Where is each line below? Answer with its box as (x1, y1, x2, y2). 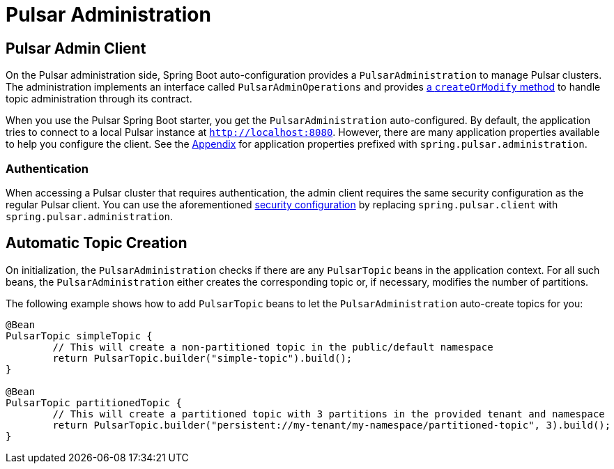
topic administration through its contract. (6, 93, 192, 105)
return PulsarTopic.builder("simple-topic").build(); (52, 352, 353, 364)
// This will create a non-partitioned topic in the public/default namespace (52, 341, 493, 353)
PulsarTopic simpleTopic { (6, 330, 153, 341)
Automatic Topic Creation (6, 234, 187, 252)
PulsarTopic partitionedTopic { (6, 397, 182, 408)
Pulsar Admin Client (6, 39, 146, 57)
